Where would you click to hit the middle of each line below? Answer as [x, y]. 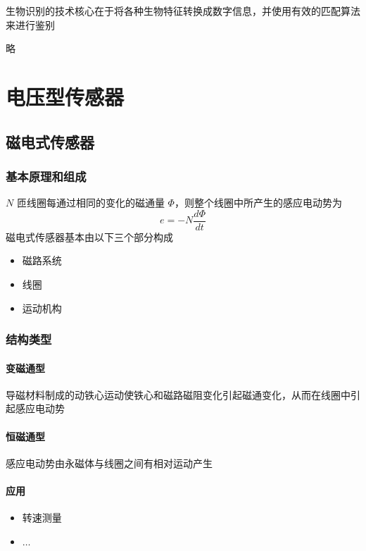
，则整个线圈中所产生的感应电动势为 [258, 203]
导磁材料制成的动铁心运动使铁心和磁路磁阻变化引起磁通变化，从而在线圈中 [178, 394]
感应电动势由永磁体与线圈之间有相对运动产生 [109, 463]
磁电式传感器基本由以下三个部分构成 [89, 236]
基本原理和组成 [46, 176]
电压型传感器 [65, 96]
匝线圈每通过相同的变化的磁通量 [90, 203]
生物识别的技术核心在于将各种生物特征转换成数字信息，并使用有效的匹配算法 [183, 11]
